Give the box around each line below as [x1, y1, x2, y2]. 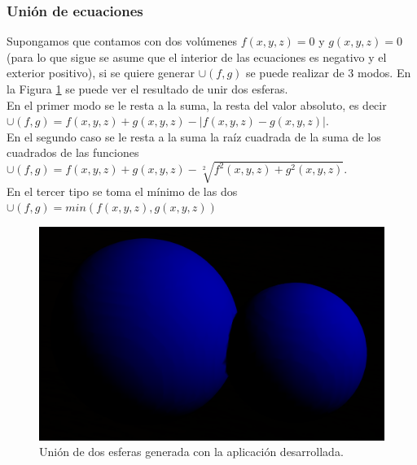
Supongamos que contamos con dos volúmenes [7, 33, 238, 50]
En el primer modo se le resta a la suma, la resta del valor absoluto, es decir [7, 96, 387, 113]
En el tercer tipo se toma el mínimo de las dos [7, 182, 238, 199]
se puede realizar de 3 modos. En [245, 64, 411, 81]
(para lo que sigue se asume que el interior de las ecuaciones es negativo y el [7, 48, 387, 65]
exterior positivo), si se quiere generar [7, 64, 195, 81]
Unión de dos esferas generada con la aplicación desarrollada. [39, 443, 344, 460]
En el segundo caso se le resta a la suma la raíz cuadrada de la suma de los [7, 128, 381, 145]
